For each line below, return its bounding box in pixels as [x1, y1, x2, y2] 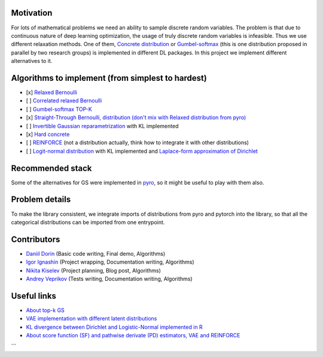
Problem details [11, 195, 71, 205]
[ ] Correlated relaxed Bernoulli [26, 97, 102, 104]
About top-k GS [26, 306, 65, 314]
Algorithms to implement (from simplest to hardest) [11, 72, 208, 83]
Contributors [11, 234, 60, 244]
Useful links [11, 291, 57, 301]
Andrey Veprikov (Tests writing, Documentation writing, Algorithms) [26, 276, 193, 282]
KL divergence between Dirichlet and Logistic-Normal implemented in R [26, 323, 203, 331]
